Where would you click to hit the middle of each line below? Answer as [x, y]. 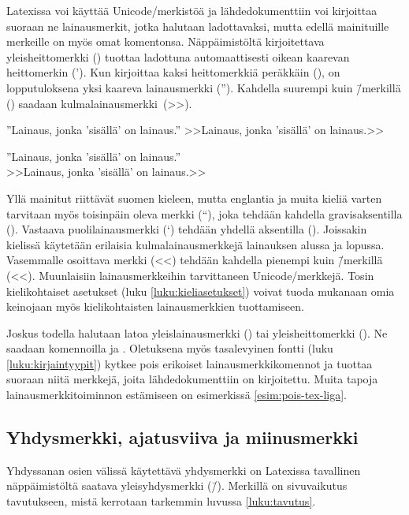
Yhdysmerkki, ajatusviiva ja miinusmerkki [182, 437]
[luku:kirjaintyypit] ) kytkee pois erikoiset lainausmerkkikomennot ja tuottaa [190, 363]
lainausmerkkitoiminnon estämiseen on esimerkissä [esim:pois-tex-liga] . [177, 395]
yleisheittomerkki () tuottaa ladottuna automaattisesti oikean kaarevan [178, 56]
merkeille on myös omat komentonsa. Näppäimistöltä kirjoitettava [165, 41]
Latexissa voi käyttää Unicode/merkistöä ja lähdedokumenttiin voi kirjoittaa [192, 10]
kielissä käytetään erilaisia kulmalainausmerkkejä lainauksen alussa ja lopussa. [195, 244]
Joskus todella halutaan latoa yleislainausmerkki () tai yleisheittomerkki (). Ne [197, 332]
